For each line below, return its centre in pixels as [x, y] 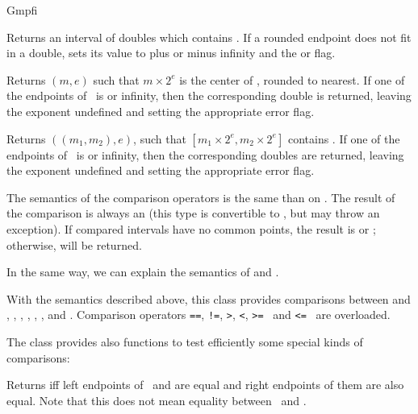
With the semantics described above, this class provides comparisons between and [209, 298]
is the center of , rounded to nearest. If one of [292, 79]
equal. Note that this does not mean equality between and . [157, 400]
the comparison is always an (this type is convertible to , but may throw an [193, 213]
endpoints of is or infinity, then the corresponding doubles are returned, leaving [205, 154]
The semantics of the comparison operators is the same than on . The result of [201, 197]
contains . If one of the [344, 138]
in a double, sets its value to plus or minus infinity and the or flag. [171, 53]
